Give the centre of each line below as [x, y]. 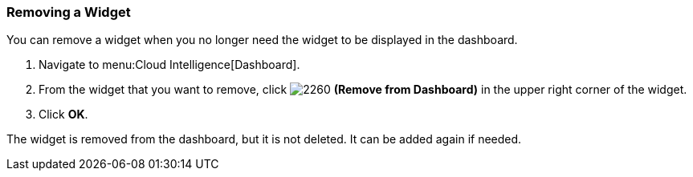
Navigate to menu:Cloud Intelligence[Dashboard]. [169, 65]
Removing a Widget [69, 12]
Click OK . [63, 115]
